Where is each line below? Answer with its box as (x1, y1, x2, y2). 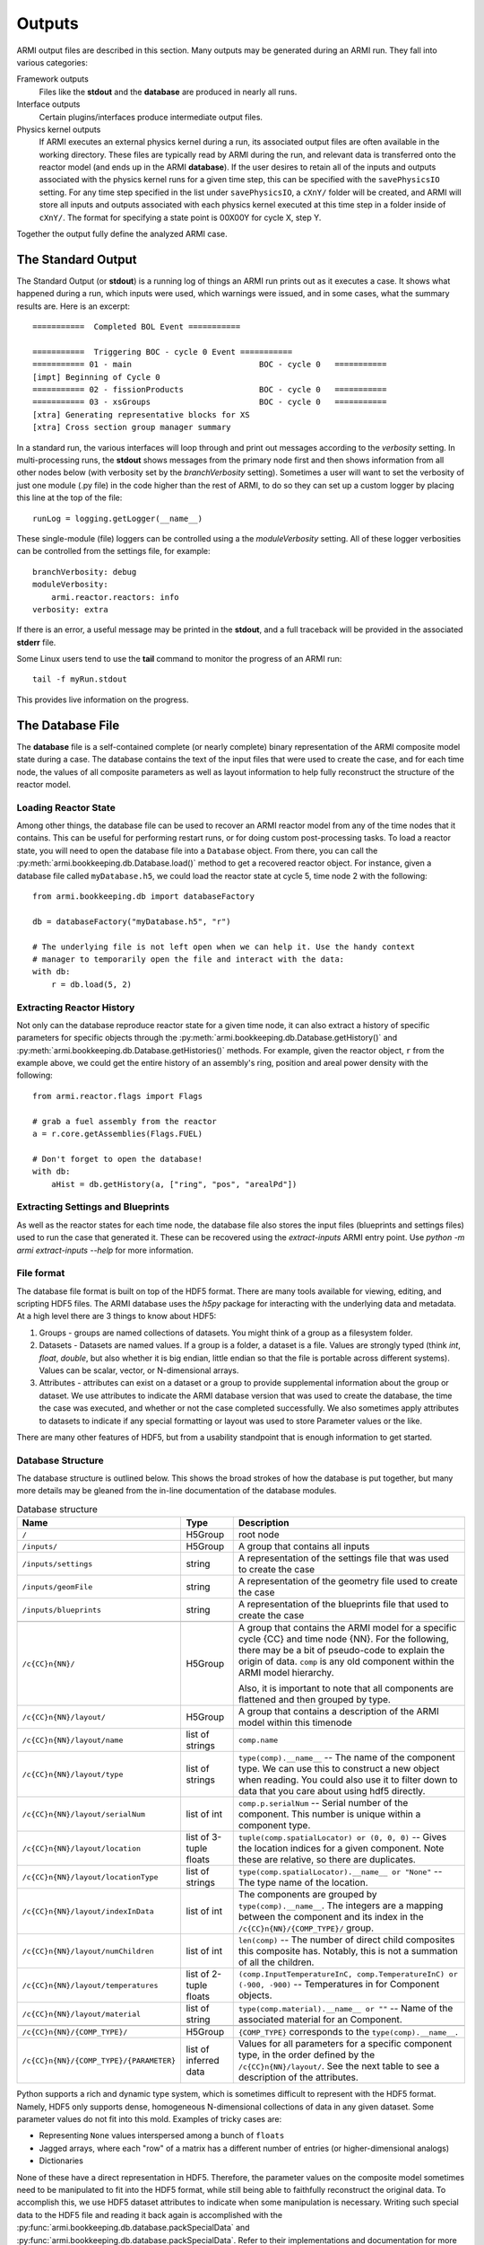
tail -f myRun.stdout (32, 674, 127, 684)
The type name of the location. (238, 1877, 368, 1889)
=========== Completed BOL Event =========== (32, 321, 241, 332)
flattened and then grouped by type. (238, 1694, 392, 1706)
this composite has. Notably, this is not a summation (238, 1945, 459, 1958)
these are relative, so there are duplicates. (238, 1853, 416, 1866)
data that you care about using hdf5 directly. (238, 1785, 426, 1798)
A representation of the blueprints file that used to (238, 1598, 449, 1611)
